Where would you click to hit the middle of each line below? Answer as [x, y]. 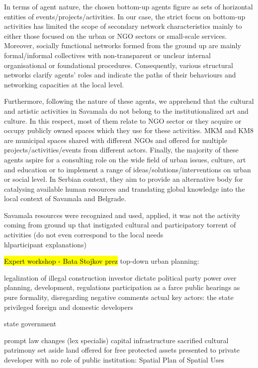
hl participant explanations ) [45, 244]
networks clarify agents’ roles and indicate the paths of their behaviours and [120, 75]
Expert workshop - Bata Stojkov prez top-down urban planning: [102, 261]
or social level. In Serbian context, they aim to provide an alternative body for [124, 179]
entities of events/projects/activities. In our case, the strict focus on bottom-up [125, 16]
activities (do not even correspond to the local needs [84, 235]
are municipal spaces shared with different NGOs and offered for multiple [116, 140]
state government [30, 324]
